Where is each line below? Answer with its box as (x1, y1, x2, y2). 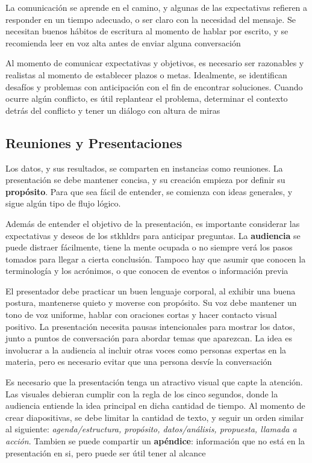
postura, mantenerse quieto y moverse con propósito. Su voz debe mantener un (5, 296, 297, 309)
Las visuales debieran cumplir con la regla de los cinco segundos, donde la (5, 387, 278, 400)
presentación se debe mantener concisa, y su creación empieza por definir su (5, 173, 285, 186)
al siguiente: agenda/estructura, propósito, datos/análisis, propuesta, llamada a (5, 423, 297, 435)
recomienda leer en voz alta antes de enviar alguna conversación (5, 36, 241, 49)
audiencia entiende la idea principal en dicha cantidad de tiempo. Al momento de (5, 399, 305, 412)
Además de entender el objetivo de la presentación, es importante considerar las (5, 217, 300, 229)
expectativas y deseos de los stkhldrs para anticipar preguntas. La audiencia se (5, 229, 301, 241)
